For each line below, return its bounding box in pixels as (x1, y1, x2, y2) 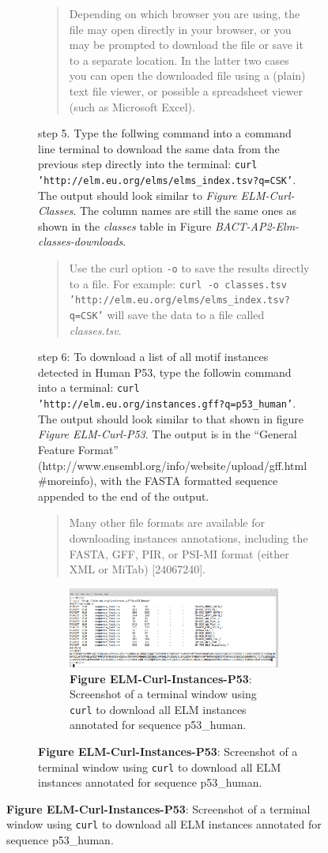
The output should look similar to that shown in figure (38, 410, 303, 426)
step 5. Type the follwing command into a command (38, 125, 292, 141)
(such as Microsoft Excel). (69, 98, 195, 115)
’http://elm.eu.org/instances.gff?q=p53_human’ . (38, 395, 296, 411)
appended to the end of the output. (38, 487, 209, 504)
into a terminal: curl (38, 379, 140, 396)
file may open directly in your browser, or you (69, 21, 292, 37)
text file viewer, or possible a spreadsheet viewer (69, 82, 303, 99)
